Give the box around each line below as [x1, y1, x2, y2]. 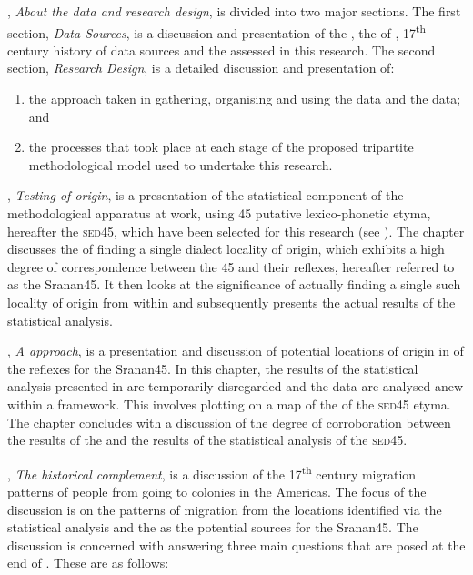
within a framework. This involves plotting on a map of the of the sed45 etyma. [7, 394, 451, 413]
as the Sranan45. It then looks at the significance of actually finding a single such [7, 275, 461, 294]
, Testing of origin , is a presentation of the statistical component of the [7, 186, 404, 205]
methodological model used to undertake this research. [28, 155, 333, 174]
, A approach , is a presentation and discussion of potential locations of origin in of [7, 341, 464, 360]
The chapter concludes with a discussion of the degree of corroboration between [7, 412, 451, 431]
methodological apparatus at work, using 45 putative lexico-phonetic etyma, [7, 204, 431, 222]
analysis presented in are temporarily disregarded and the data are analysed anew [7, 377, 464, 396]
